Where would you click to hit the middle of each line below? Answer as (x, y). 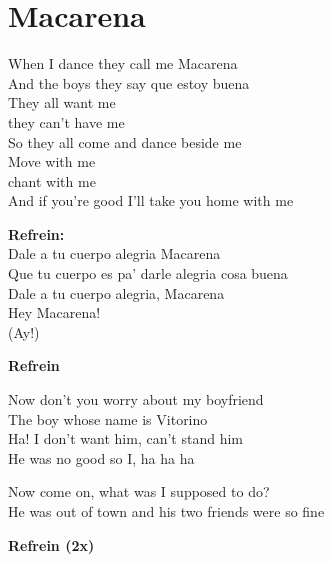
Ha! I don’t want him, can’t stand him (125, 438)
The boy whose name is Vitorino (108, 418)
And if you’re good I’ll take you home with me (151, 200)
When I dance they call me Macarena (123, 63)
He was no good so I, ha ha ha (101, 457)
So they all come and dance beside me (125, 141)
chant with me (52, 180)
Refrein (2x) (51, 544)
